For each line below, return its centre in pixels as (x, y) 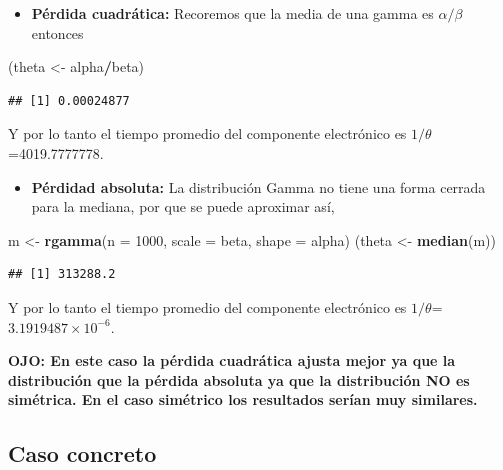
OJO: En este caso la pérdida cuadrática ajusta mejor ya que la (232, 360)
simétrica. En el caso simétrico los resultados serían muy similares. (243, 399)
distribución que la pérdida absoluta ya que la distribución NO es (239, 379)
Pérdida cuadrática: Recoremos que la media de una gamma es (232, 13)
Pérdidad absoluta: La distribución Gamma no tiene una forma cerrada (258, 186)
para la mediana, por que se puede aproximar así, (183, 206)
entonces (57, 32)
